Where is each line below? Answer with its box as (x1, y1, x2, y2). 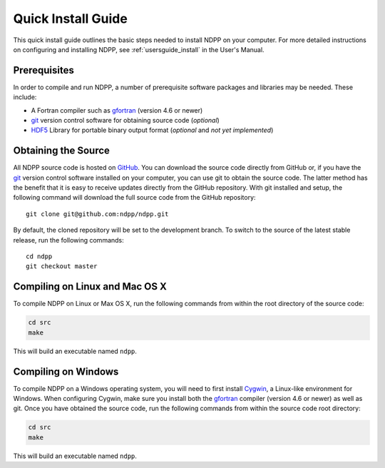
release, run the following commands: (13, 235, 124, 244)
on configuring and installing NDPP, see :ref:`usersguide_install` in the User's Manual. (13, 45, 265, 54)
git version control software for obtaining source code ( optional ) (31, 116, 220, 125)
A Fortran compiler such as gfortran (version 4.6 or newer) (31, 106, 203, 114)
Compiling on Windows (13, 365, 119, 377)
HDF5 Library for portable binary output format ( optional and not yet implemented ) (31, 126, 274, 135)
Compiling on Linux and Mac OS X (13, 280, 167, 292)
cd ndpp (26, 253, 53, 260)
